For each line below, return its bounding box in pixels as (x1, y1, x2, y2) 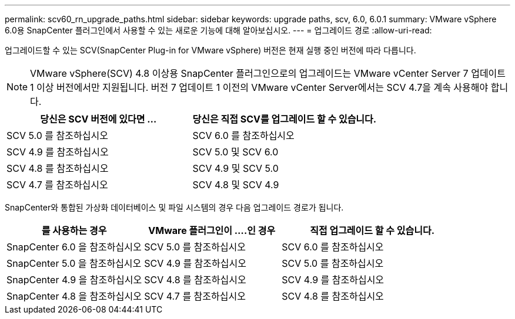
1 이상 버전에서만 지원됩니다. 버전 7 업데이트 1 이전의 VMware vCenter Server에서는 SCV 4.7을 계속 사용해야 (30, 82, 489, 93)
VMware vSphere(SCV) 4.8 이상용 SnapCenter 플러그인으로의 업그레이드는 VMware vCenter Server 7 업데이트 (30, 67, 506, 79)
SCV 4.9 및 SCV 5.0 (192, 162, 279, 174)
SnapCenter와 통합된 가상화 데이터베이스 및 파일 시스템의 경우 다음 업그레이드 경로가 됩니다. (5, 202, 344, 212)
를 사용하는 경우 (41, 225, 107, 236)
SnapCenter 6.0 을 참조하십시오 (6, 241, 142, 253)
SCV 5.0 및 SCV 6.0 (192, 146, 279, 158)
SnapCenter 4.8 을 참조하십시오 (6, 290, 142, 302)
